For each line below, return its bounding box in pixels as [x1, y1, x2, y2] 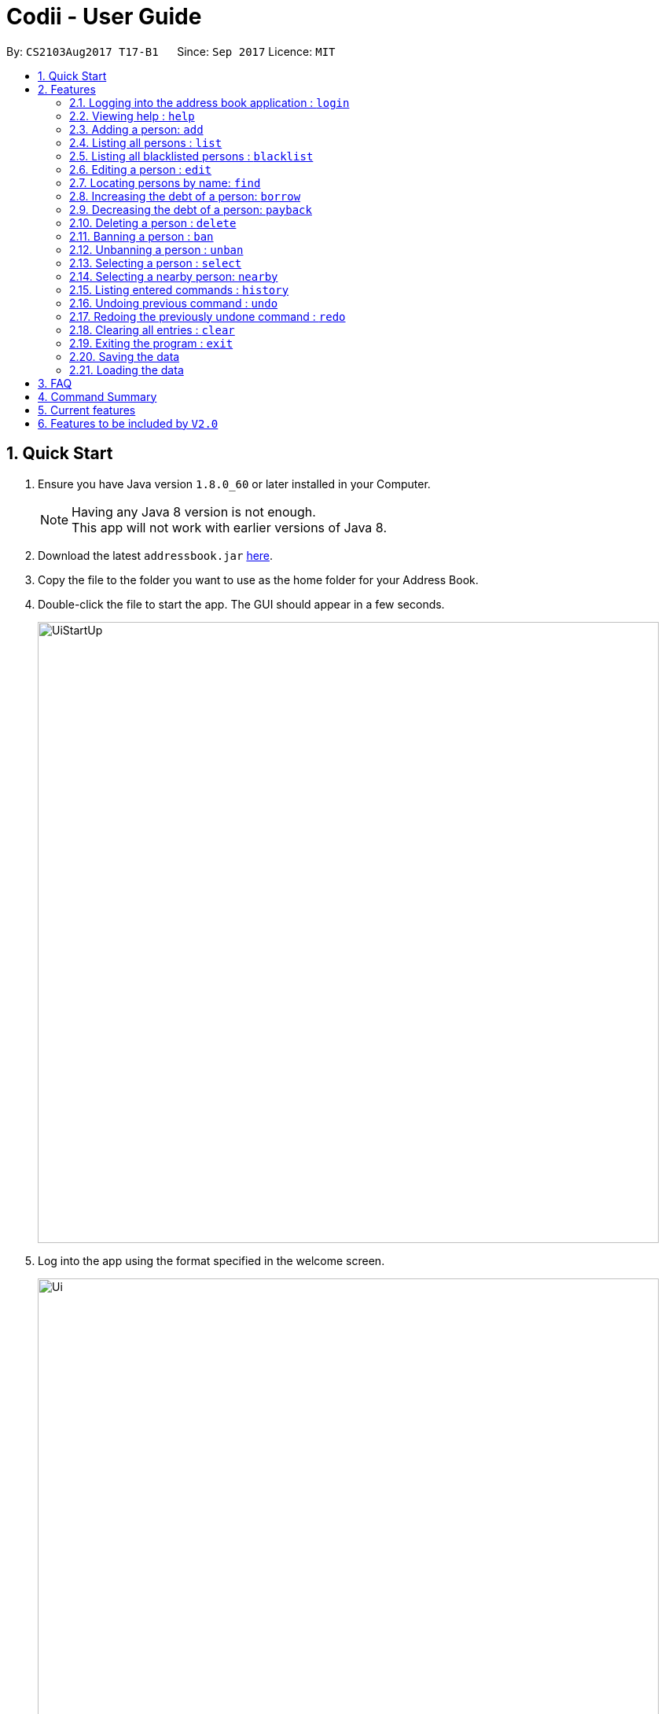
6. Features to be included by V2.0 [38, 416, 219, 430]
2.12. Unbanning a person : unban [69, 242, 244, 256]
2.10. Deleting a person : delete [69, 215, 237, 230]
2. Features [38, 82, 96, 96]
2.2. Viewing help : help [69, 109, 195, 123]
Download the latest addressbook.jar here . [38, 548, 274, 562]
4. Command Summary [38, 389, 157, 403]
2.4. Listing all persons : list [69, 135, 222, 149]
